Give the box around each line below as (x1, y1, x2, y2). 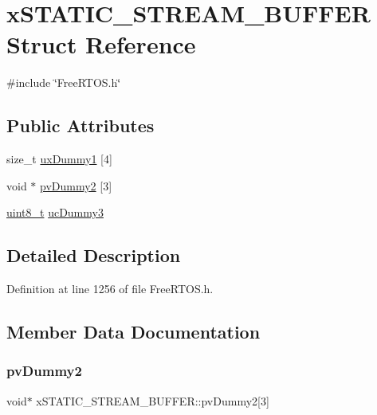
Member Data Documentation (6, 319, 261, 344)
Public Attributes (6, 113, 155, 138)
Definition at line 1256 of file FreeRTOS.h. (6, 280, 214, 297)
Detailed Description (6, 243, 181, 268)
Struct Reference (6, 28, 196, 61)
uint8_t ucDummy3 (6, 204, 104, 221)
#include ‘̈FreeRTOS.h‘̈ (6, 74, 121, 91)
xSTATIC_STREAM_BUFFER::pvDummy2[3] (36, 392, 269, 409)
